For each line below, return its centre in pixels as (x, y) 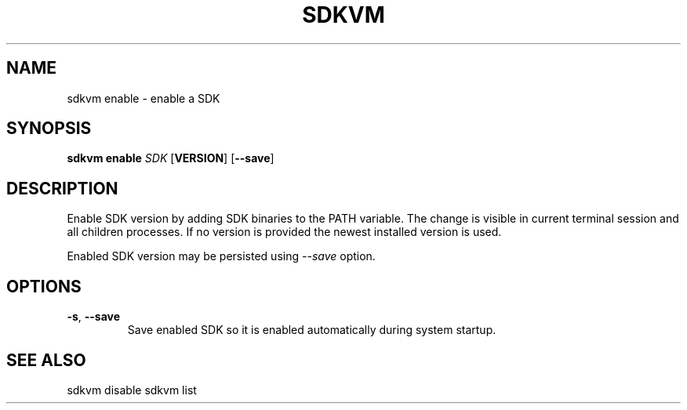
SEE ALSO (46, 360)
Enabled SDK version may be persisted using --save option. (221, 256)
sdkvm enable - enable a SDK (144, 98)
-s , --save (94, 317)
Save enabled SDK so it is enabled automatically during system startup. (312, 330)
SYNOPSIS (49, 129)
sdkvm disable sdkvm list (132, 390)
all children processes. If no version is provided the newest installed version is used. (284, 232)
